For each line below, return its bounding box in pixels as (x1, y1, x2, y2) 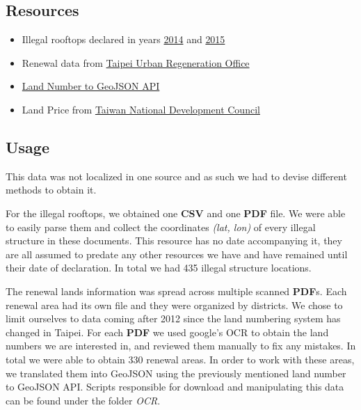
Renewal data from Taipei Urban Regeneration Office (22, 55, 250, 70)
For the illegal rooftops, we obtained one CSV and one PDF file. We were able (6, 205, 346, 220)
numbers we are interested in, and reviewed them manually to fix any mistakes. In (6, 338, 356, 353)
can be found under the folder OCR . (6, 393, 161, 407)
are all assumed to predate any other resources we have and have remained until (6, 246, 348, 261)
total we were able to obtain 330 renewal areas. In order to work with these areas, (6, 352, 355, 366)
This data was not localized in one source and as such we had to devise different (6, 168, 347, 183)
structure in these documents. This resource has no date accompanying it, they (6, 233, 342, 248)
